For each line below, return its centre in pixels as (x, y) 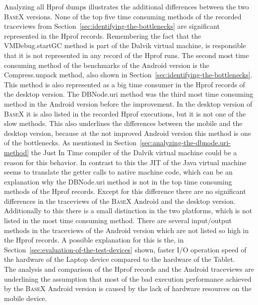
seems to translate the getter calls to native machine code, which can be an (118, 172)
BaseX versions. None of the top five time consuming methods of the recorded (123, 16)
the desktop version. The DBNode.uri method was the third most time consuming (129, 94)
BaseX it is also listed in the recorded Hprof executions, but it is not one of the (125, 113)
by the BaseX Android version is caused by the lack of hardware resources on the (128, 288)
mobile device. (26, 298)
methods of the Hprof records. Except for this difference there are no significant (125, 191)
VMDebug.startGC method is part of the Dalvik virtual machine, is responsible (125, 45)
